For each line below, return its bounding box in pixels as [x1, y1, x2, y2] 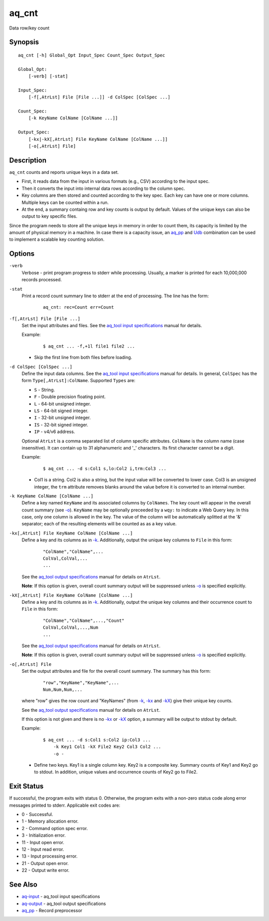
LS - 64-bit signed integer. [34, 408, 89, 414]
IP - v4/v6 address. [34, 429, 75, 435]
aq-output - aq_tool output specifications [21, 901, 106, 907]
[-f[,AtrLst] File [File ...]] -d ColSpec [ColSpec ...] [28, 94, 170, 100]
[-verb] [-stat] [28, 73, 68, 79]
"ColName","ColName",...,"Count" [43, 617, 125, 623]
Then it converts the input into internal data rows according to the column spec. [21, 185, 185, 191]
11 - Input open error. [21, 839, 64, 845]
